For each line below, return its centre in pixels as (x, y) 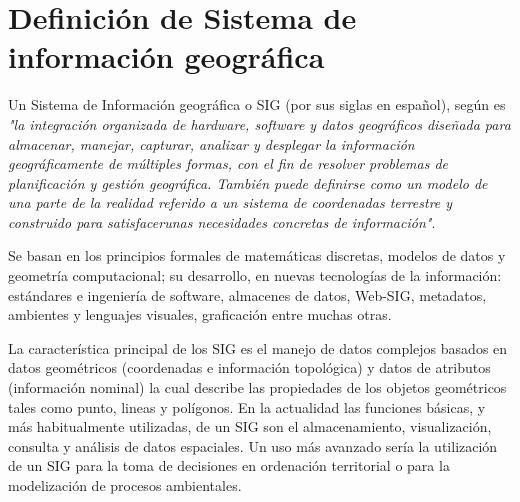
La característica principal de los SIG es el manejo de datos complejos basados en (258, 347)
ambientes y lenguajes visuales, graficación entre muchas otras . (200, 314)
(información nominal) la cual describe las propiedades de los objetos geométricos (257, 387)
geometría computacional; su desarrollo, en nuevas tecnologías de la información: (255, 275)
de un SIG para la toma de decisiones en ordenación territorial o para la (229, 465)
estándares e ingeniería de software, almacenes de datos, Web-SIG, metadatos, (247, 294)
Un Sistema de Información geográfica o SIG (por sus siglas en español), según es (257, 104)
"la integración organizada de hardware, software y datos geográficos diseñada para (259, 123)
